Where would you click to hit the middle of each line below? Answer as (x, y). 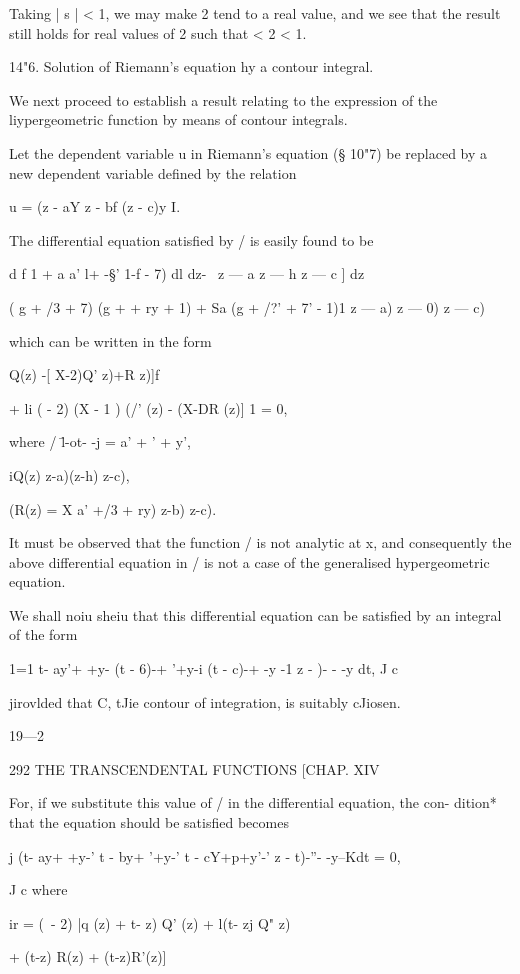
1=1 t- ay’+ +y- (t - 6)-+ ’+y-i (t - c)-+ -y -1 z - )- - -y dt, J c (203, 668)
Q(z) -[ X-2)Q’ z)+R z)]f (84, 374)
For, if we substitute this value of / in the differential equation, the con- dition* (253, 802)
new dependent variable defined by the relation (153, 172)
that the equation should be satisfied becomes (149, 822)
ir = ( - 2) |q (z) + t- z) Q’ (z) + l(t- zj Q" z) (150, 922)
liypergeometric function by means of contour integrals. (178, 119)
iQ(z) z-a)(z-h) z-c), (69, 474)
